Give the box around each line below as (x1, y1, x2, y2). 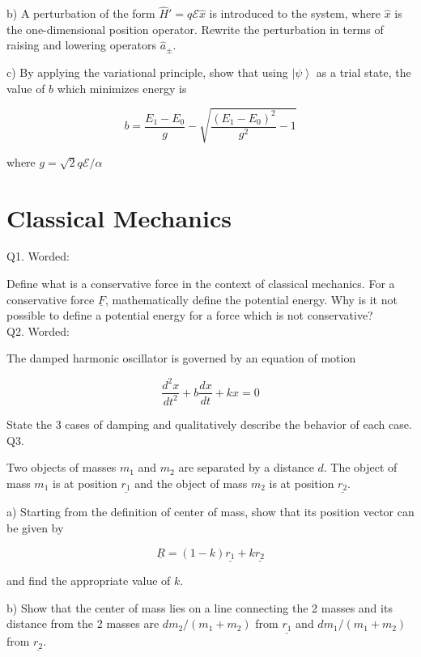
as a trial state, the (316, 64, 411, 80)
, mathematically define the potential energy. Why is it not (104, 290, 398, 307)
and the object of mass (134, 474, 248, 491)
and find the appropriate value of (6, 572, 171, 589)
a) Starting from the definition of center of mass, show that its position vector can (6, 503, 415, 520)
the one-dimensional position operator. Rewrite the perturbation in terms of (6, 20, 384, 37)
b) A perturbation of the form (6, 5, 155, 22)
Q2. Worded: (6, 322, 70, 339)
